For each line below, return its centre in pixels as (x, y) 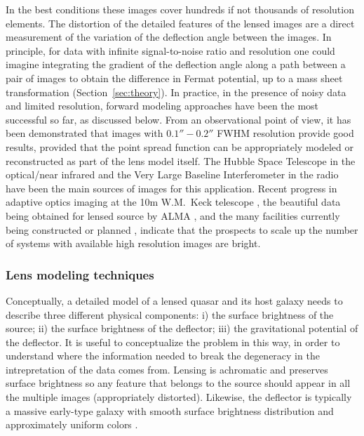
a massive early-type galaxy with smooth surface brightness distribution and (170, 410)
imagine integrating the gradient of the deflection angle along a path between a (176, 64)
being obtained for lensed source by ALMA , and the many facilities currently (173, 215)
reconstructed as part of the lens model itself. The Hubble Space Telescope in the (181, 160)
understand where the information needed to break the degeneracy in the (163, 356)
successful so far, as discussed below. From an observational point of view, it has (178, 119)
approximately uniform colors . (72, 424)
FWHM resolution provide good (285, 133)
